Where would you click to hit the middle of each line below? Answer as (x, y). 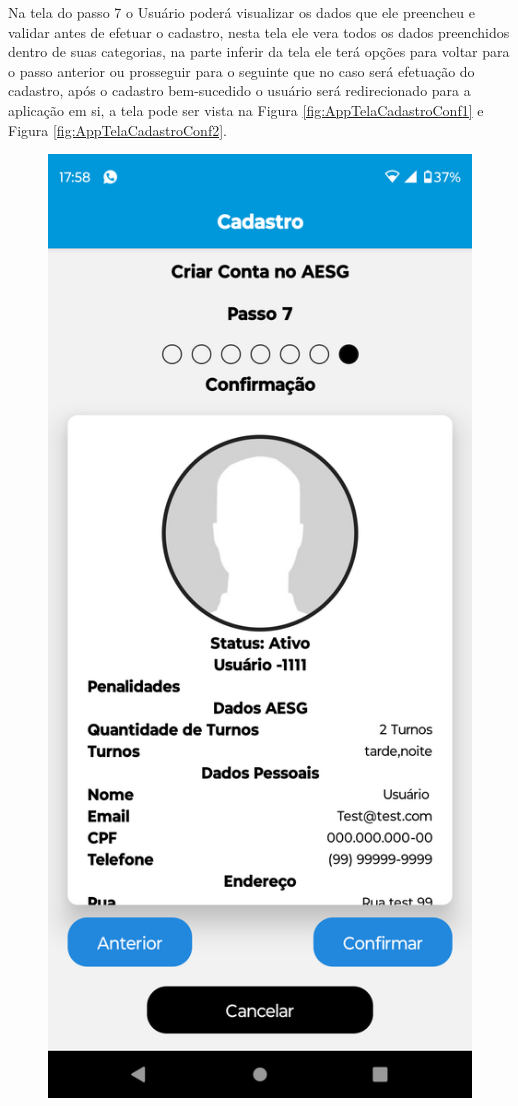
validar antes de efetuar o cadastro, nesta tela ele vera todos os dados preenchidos (259, 31)
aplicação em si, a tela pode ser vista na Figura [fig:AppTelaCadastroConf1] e (246, 109)
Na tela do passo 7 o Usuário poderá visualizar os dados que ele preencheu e (241, 12)
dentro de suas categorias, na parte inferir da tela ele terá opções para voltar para (259, 51)
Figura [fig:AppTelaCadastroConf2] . (117, 129)
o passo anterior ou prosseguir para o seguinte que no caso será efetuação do (241, 70)
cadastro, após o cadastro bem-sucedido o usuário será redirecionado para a (239, 90)
